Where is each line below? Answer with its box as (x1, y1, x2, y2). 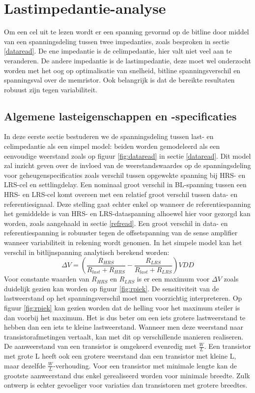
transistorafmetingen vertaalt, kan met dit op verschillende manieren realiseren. (4, 331, 244, 341)
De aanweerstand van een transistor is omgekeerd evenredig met (4, 341, 197, 351)
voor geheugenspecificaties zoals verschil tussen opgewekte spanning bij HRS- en (4, 169, 246, 180)
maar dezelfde (4, 360, 46, 370)
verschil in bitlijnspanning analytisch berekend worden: (4, 247, 170, 257)
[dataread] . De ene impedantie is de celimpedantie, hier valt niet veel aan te (4, 46, 232, 56)
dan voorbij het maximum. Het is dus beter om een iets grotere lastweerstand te (4, 312, 246, 322)
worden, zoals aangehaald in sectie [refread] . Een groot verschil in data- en (4, 218, 228, 228)
